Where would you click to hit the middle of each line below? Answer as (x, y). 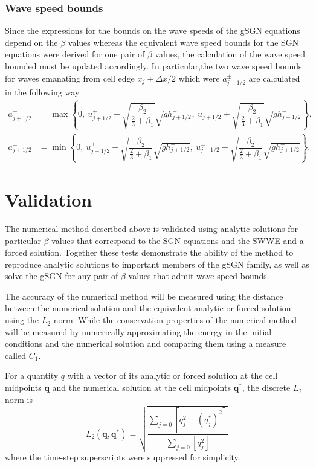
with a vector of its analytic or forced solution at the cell (173, 375)
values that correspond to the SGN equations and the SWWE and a (178, 240)
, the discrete (266, 388)
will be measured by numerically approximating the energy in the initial (138, 331)
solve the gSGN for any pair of (62, 276)
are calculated (274, 78)
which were (199, 78)
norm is (19, 399)
